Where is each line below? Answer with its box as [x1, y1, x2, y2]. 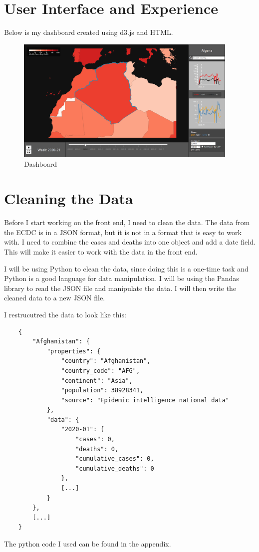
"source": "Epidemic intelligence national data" [61, 396, 230, 404]
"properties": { [46, 347, 101, 355]
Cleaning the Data [4, 188, 133, 209]
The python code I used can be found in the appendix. [4, 539, 171, 549]
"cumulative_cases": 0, [75, 455, 154, 463]
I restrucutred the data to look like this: [4, 309, 126, 319]
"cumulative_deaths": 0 [75, 465, 154, 472]
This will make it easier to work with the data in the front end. [4, 246, 198, 257]
